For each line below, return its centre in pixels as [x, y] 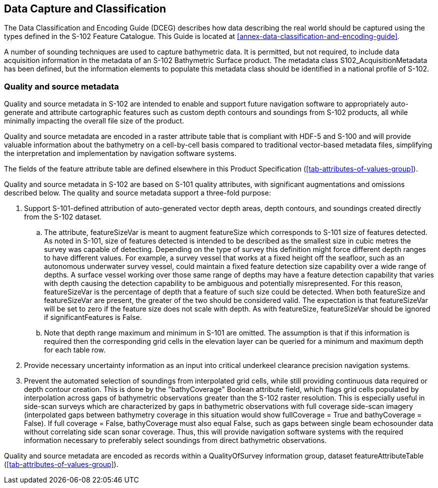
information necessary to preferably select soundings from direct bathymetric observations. [175, 440]
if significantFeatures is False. [93, 317]
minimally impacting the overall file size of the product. [94, 121]
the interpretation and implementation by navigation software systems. [120, 153]
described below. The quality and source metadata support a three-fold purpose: [137, 193]
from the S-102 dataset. [63, 217]
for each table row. [75, 350]
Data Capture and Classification [85, 9]
